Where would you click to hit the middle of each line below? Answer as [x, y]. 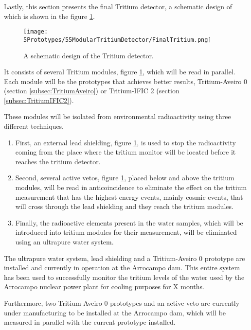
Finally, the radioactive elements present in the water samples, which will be [129, 222]
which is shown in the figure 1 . [49, 16]
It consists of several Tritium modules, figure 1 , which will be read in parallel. [120, 72]
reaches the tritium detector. [58, 161]
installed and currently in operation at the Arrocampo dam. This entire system [122, 268]
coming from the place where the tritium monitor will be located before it [125, 152]
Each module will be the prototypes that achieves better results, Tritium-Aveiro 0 [126, 81]
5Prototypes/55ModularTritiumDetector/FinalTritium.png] [117, 40]
